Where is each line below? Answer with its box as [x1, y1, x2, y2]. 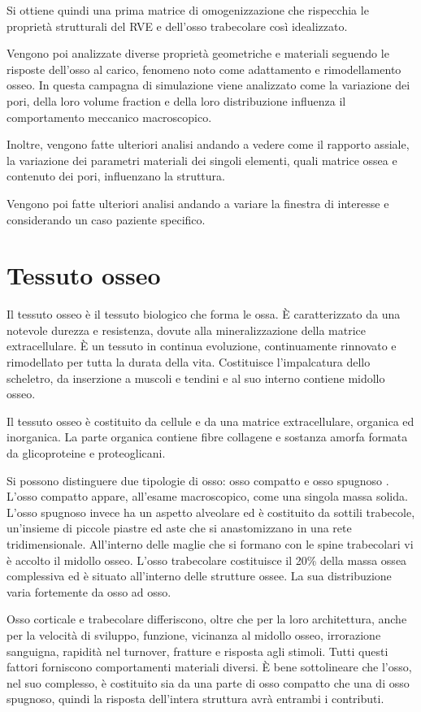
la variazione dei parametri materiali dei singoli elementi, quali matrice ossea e [7, 151, 397, 168]
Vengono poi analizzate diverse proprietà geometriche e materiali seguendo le [7, 45, 389, 62]
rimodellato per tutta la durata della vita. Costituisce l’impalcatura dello [7, 354, 371, 371]
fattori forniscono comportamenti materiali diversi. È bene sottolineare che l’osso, [7, 658, 412, 675]
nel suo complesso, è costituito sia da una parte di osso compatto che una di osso [7, 674, 410, 691]
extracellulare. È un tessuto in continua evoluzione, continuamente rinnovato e [7, 337, 397, 354]
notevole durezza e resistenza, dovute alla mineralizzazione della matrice [7, 321, 367, 338]
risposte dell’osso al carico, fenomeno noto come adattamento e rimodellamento [7, 60, 401, 77]
